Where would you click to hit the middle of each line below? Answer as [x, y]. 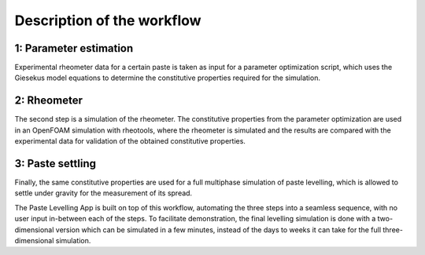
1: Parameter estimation [74, 48]
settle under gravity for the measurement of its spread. [103, 193]
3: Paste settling [55, 164]
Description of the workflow [108, 20]
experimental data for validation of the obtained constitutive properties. [130, 141]
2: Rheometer [48, 101]
